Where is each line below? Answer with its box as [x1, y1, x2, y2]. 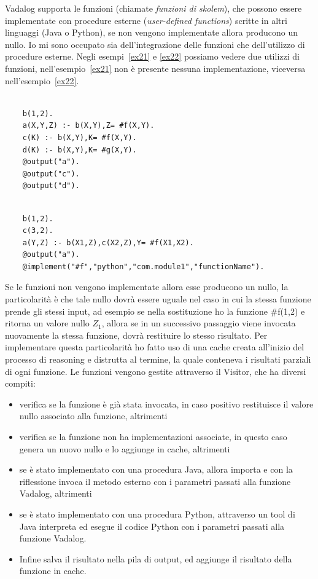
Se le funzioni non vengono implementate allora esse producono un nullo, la [5, 280, 289, 293]
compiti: [5, 377, 36, 390]
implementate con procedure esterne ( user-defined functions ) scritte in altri [5, 14, 287, 26]
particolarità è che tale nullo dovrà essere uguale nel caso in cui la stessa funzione [5, 293, 311, 305]
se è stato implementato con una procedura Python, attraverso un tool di [19, 507, 295, 520]
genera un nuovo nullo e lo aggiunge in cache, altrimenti [19, 442, 230, 455]
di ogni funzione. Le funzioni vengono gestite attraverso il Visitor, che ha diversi [5, 364, 306, 377]
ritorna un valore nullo [5, 317, 90, 329]
